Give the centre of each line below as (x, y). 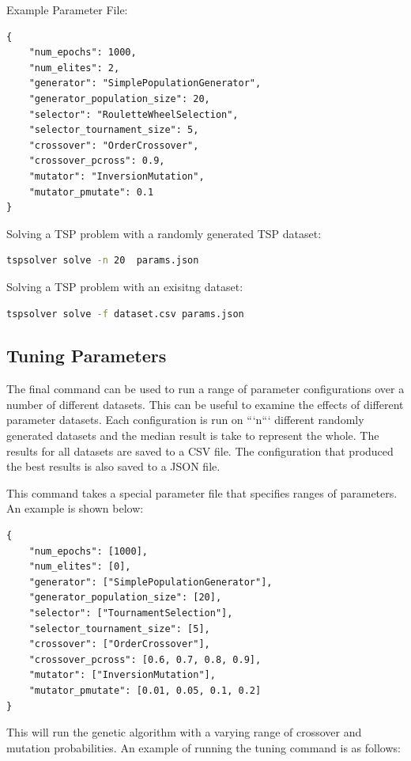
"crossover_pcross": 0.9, (97, 161)
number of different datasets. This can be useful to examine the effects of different (205, 404)
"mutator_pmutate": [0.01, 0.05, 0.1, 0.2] (145, 690)
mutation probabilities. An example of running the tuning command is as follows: (204, 747)
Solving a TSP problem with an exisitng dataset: (125, 286)
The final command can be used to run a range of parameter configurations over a (205, 389)
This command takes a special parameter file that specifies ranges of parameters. (202, 492)
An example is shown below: (75, 508)
